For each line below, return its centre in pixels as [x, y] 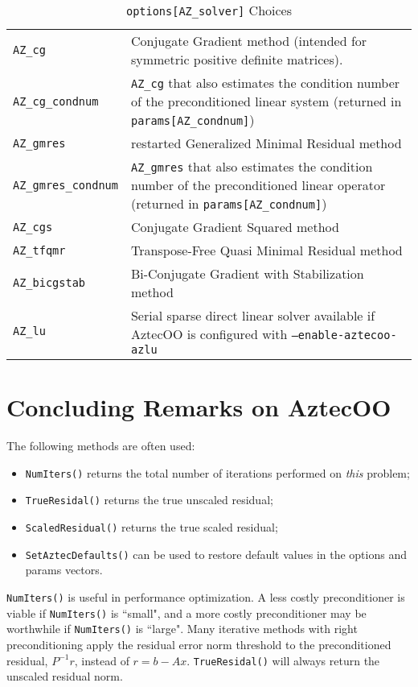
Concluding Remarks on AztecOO [199, 407]
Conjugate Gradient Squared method [235, 227]
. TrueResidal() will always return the [283, 660]
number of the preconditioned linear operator [258, 185]
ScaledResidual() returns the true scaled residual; [152, 527]
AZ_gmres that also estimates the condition [252, 166]
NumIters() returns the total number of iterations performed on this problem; [217, 472]
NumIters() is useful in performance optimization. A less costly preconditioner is [206, 596]
